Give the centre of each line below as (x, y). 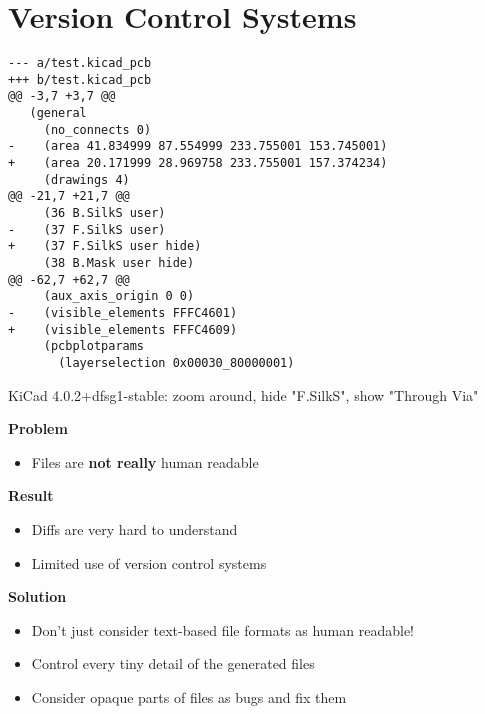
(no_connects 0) (97, 129)
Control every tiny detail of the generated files (173, 663)
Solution (37, 596)
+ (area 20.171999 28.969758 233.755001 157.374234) (198, 163)
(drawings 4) (86, 179)
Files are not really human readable (145, 461)
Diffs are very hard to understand (134, 528)
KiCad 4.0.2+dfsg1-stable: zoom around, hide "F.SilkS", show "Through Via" (243, 394)
